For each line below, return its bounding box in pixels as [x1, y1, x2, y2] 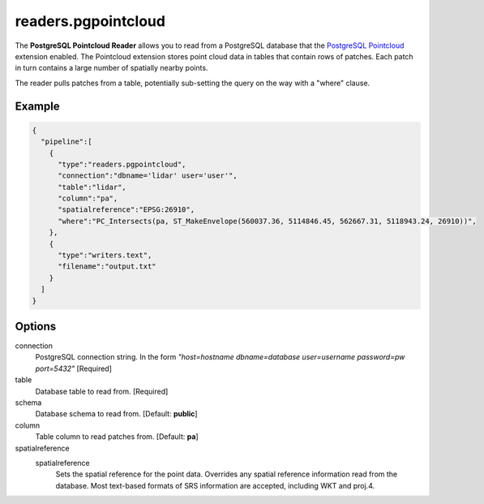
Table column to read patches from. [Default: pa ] [35, 432, 199, 442]
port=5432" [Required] [35, 364, 113, 373]
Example [15, 99, 60, 113]
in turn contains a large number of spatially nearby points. [15, 63, 208, 73]
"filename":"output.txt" [58, 262, 157, 271]
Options [15, 319, 57, 333]
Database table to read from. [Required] [35, 386, 169, 396]
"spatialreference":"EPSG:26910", [58, 205, 195, 214]
